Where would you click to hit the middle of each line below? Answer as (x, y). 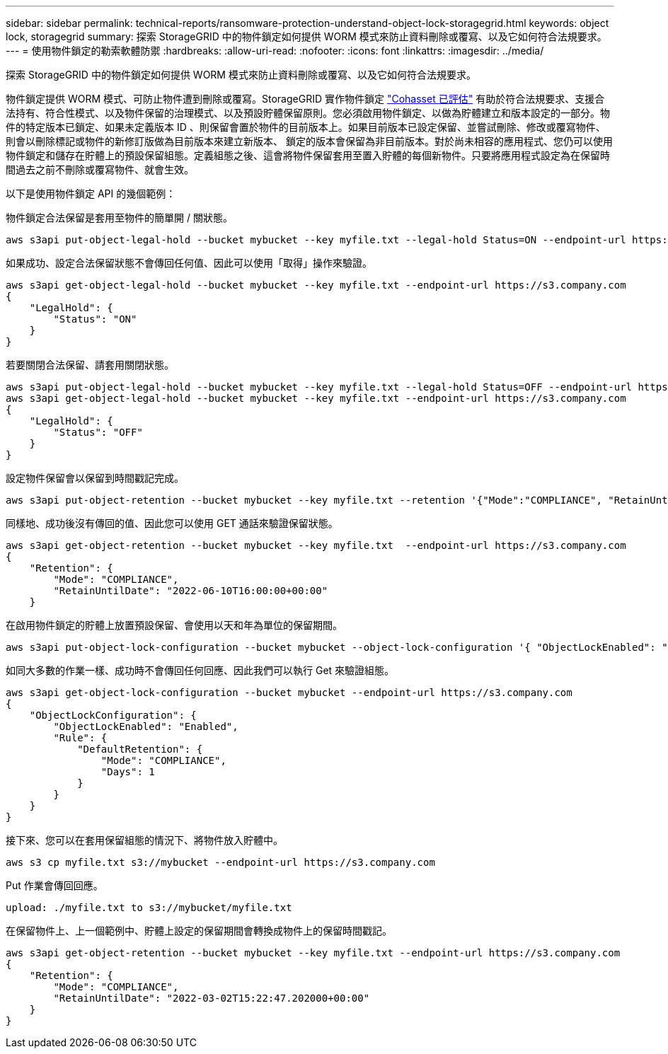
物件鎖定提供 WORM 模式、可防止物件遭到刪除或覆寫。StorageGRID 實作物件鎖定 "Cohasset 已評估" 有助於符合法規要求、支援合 (305, 99)
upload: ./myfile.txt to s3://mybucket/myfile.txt (149, 908)
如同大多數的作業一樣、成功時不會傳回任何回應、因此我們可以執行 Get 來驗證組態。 (200, 670)
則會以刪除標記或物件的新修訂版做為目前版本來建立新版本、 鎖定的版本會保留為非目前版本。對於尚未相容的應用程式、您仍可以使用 (309, 141)
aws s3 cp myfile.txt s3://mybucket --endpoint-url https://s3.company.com (220, 862)
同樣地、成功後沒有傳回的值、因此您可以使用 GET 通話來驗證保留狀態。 (172, 523)
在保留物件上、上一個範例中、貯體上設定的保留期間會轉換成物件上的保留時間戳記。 (199, 931)
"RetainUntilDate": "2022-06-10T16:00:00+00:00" (191, 591)
